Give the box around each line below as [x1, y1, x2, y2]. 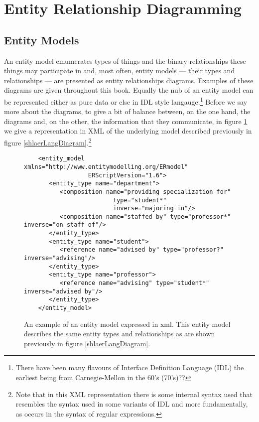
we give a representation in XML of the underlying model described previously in [4, 126, 252, 136]
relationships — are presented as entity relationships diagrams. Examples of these [4, 75, 254, 85]
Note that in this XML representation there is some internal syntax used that [15, 389, 253, 399]
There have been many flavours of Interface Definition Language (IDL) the [15, 362, 244, 373]
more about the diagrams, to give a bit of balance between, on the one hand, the [4, 106, 251, 117]
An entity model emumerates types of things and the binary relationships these [4, 55, 246, 66]
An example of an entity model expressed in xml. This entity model [24, 318, 231, 329]
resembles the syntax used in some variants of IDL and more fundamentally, [15, 399, 248, 409]
